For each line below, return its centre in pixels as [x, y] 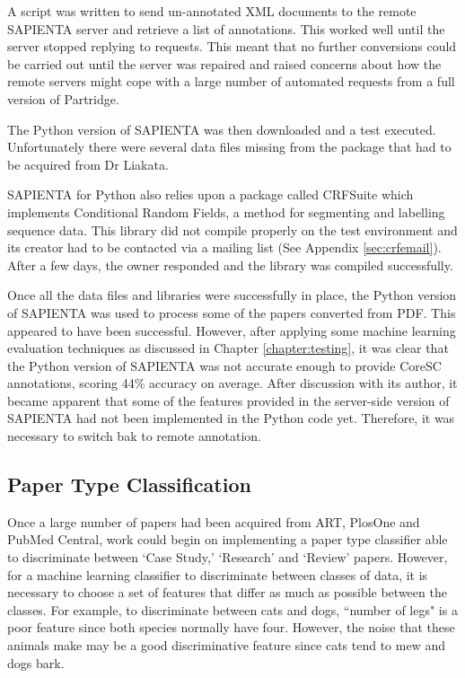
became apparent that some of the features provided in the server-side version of [228, 400]
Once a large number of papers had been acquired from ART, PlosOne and [214, 521]
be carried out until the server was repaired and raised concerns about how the [224, 63]
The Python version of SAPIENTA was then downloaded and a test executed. [222, 129]
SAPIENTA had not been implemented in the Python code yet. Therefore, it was [231, 418]
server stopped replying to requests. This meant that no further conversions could [232, 46]
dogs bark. [36, 662]
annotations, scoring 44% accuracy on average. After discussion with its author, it [232, 383]
